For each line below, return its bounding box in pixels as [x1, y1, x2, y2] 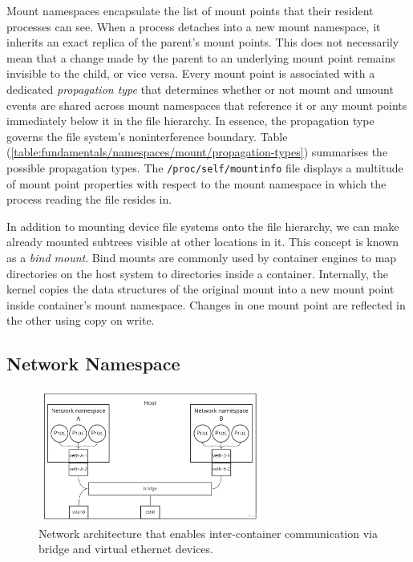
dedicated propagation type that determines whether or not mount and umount [6, 80, 394, 97]
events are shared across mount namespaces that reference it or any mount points [6, 96, 407, 113]
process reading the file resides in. [6, 191, 172, 208]
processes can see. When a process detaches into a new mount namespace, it [6, 18, 381, 34]
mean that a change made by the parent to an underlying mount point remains [6, 49, 395, 66]
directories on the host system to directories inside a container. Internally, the [6, 265, 388, 281]
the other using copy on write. [6, 312, 155, 329]
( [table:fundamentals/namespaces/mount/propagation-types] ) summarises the [6, 144, 388, 160]
